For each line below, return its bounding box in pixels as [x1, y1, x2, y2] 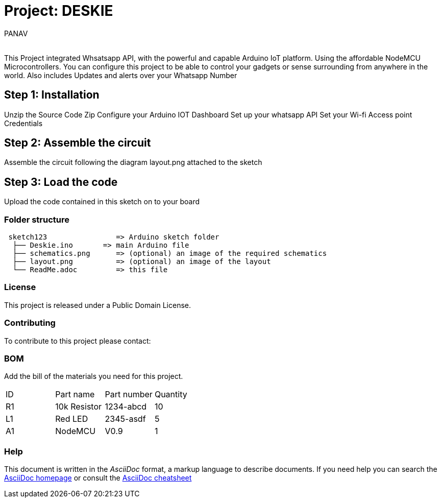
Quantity [154, 389, 187, 400]
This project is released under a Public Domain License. [4, 300, 191, 309]
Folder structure [4, 214, 69, 225]
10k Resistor [55, 401, 102, 412]
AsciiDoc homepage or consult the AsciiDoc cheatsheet [4, 473, 192, 483]
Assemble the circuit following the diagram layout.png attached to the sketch [4, 158, 262, 167]
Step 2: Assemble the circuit [4, 136, 151, 150]
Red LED [55, 414, 88, 424]
